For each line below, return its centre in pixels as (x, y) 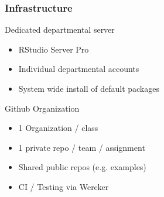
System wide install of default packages (89, 88)
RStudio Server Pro (54, 49)
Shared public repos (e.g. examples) (82, 167)
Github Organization (42, 108)
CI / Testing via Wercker (64, 186)
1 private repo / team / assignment (82, 147)
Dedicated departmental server (60, 30)
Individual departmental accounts (79, 69)
